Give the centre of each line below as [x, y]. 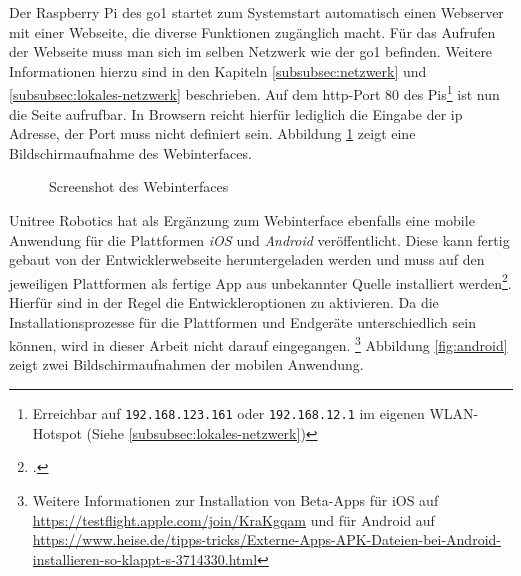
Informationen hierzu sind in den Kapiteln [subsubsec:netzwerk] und [218, 70]
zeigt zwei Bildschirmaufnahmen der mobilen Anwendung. [186, 364]
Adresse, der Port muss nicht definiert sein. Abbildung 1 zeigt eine [212, 133]
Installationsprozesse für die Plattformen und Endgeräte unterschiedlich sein [242, 321]
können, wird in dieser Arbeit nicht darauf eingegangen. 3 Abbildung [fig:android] [258, 343]
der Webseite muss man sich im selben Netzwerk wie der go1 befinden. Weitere [251, 51]
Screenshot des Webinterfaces [139, 186]
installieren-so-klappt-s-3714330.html [145, 558]
